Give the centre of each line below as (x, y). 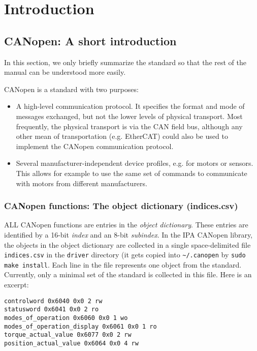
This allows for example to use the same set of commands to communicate (132, 173)
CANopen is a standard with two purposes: (71, 89)
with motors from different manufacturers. (82, 183)
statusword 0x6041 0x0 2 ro (52, 310)
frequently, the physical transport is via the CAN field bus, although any (129, 126)
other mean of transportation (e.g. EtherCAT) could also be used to (122, 136)
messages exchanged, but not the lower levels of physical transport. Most (129, 116)
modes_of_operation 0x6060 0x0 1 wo (66, 318)
